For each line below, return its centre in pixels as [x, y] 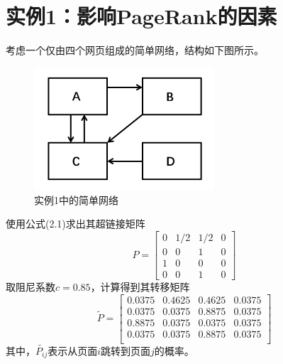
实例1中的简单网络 [76, 199]
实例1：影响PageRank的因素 [141, 16]
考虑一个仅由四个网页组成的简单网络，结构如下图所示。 [135, 50]
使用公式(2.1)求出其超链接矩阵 [76, 224]
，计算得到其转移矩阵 [140, 286]
